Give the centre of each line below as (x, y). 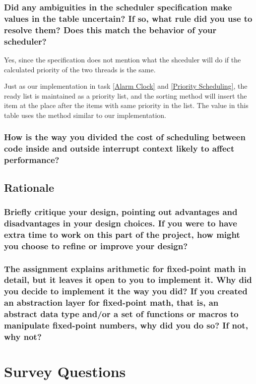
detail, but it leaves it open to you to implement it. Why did (128, 280)
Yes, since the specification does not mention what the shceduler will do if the (123, 59)
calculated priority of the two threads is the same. (80, 69)
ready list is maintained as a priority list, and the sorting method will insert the (126, 95)
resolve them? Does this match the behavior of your (110, 29)
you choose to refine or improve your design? (96, 246)
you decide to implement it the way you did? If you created (126, 291)
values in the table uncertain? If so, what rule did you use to (128, 18)
